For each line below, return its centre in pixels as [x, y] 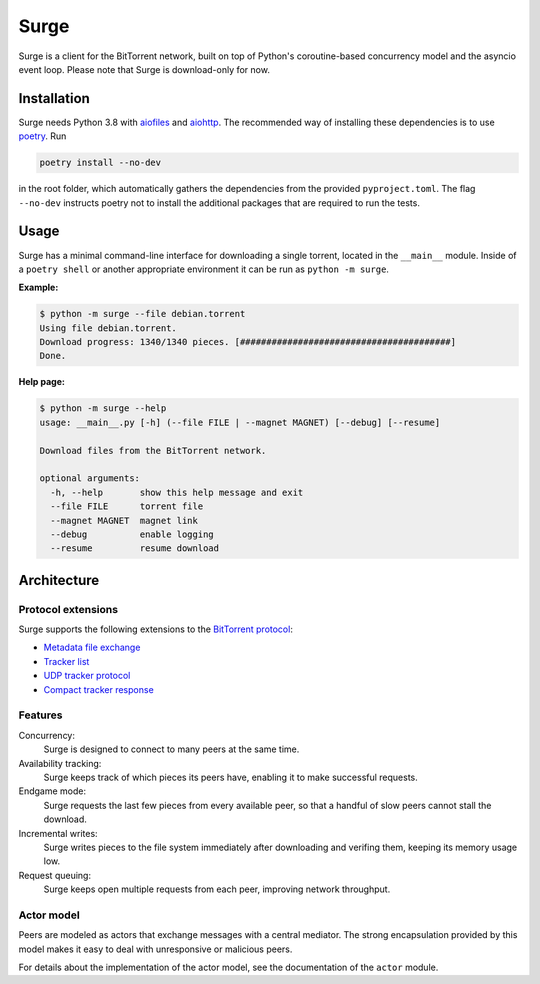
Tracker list [66, 661]
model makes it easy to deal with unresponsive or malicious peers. [155, 949]
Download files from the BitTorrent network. [153, 450]
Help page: [41, 382]
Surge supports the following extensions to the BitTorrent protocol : [156, 629]
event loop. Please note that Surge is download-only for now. [144, 69]
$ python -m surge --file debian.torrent [142, 314]
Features [40, 715]
